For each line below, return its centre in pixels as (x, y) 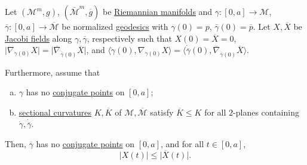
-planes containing (266, 112)
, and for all (182, 143)
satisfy (162, 112)
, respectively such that (129, 38)
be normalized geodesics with (115, 26)
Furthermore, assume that (53, 72)
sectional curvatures (55, 112)
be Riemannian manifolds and (158, 11)
